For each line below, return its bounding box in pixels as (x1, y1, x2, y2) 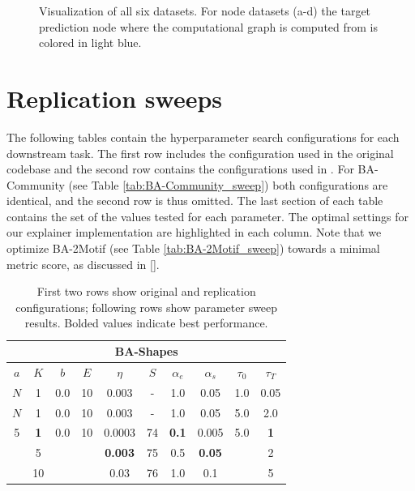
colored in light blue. (39, 34, 142, 51)
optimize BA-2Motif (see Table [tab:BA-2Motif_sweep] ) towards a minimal (6, 240, 380, 257)
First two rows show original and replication (36, 283, 256, 300)
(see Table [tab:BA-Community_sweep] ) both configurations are (68, 176, 388, 193)
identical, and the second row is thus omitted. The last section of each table (6, 192, 383, 209)
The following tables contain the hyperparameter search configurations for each (6, 128, 400, 145)
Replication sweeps (6, 81, 223, 114)
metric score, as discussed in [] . (6, 255, 160, 272)
